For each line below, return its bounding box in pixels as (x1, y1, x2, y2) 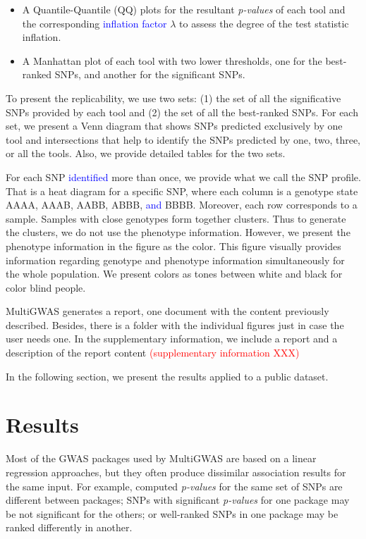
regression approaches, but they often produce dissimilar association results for (6, 464, 346, 479)
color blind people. (6, 280, 86, 295)
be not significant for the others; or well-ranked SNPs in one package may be (6, 506, 338, 521)
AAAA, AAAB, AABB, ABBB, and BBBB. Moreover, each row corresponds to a (6, 197, 358, 212)
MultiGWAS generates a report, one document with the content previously (6, 304, 329, 318)
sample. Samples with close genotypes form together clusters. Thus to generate (6, 211, 346, 225)
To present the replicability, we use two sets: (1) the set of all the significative (6, 90, 341, 105)
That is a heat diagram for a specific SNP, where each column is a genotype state (6, 183, 358, 198)
